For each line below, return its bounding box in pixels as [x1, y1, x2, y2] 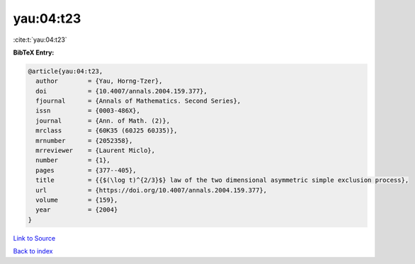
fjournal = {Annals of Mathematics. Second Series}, [35, 97, 241, 105]
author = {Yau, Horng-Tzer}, [35, 77, 163, 85]
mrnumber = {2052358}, [35, 137, 133, 144]
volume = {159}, [35, 196, 118, 204]
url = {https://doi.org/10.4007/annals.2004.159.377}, [35, 186, 268, 194]
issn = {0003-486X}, [35, 107, 141, 115]
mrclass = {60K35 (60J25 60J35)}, [35, 127, 178, 134]
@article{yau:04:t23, [28, 67, 103, 75]
